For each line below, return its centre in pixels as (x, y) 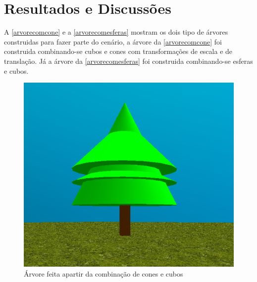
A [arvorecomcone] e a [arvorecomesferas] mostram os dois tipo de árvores (116, 32)
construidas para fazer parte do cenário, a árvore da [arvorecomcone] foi (113, 41)
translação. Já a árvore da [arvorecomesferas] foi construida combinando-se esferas (128, 61)
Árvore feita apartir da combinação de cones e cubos (103, 274)
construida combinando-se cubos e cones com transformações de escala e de (118, 51)
